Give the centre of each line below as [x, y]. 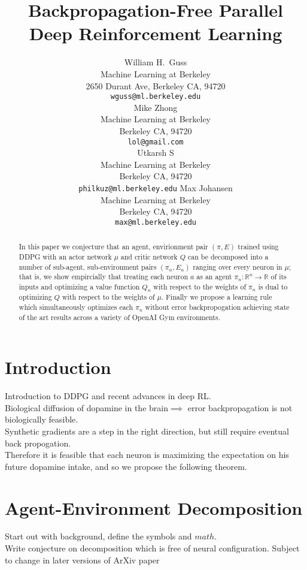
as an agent [214, 277]
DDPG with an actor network [65, 256]
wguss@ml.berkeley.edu [156, 97]
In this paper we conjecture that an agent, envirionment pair [113, 247]
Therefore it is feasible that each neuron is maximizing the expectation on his [147, 455]
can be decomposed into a [228, 256]
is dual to [273, 286]
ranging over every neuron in [238, 266]
